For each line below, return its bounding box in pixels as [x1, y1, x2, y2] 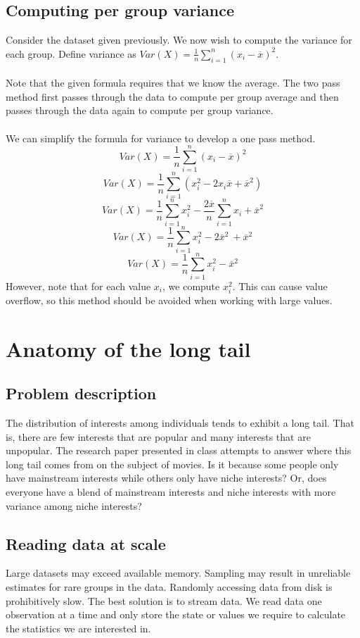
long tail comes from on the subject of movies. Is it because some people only [6, 456, 339, 471]
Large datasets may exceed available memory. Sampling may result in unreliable [6, 565, 351, 580]
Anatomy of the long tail [6, 334, 251, 363]
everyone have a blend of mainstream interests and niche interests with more [6, 484, 336, 499]
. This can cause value [232, 278, 328, 293]
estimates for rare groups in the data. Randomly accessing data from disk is [6, 580, 333, 594]
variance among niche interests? [6, 498, 142, 513]
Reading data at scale [6, 532, 166, 554]
